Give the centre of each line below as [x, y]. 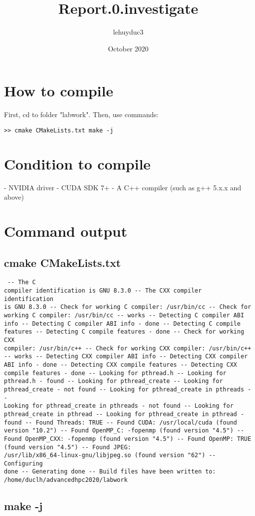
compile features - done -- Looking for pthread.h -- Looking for [115, 373]
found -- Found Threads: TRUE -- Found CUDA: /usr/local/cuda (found [121, 422]
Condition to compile [77, 163]
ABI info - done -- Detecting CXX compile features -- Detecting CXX [121, 365]
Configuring [23, 463]
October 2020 [128, 48]
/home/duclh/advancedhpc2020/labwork [66, 480]
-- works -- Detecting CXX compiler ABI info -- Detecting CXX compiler [126, 357]
